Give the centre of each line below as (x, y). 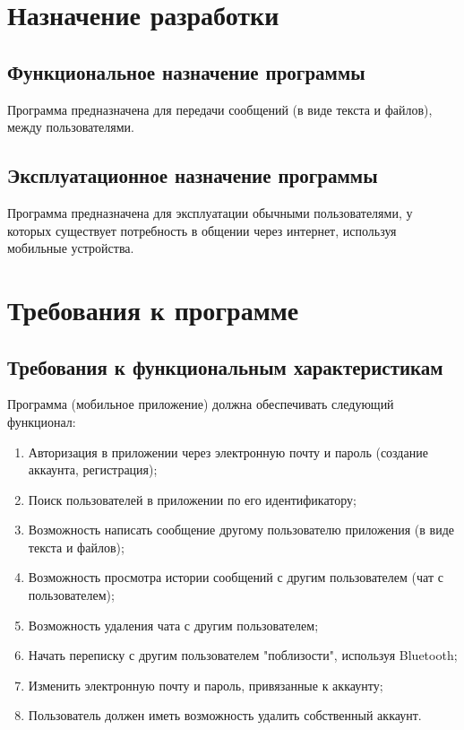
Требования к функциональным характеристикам (225, 366)
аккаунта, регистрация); (93, 469)
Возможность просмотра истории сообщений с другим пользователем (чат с (236, 577)
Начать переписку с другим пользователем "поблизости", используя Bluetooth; (243, 655)
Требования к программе (153, 309)
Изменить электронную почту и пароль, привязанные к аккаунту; (206, 685)
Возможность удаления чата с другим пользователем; (173, 625)
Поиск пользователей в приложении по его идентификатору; (192, 499)
